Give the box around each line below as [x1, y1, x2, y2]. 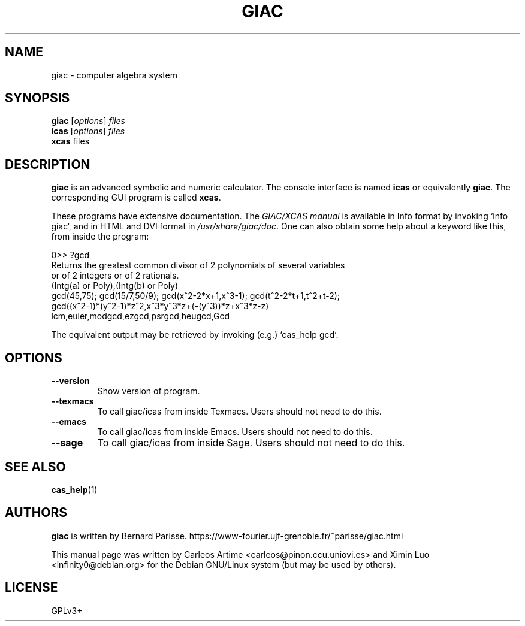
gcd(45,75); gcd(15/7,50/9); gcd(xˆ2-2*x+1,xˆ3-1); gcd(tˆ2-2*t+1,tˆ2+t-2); [51, 291, 340, 301]
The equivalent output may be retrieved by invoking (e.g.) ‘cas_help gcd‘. [51, 329, 339, 340]
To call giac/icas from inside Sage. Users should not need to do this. [97, 437, 405, 449]
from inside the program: [51, 231, 149, 242]
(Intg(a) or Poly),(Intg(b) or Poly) [51, 280, 179, 291]
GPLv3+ [51, 605, 83, 616]
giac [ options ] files [51, 116, 125, 126]
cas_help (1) [51, 484, 98, 495]
